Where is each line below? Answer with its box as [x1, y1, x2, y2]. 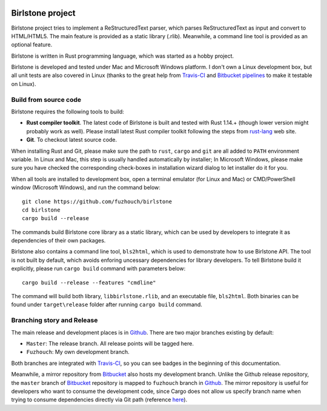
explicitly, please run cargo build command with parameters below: [11, 265, 186, 272]
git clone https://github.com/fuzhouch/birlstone [22, 198, 173, 205]
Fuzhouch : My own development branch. [26, 349, 130, 356]
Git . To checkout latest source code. [26, 136, 117, 144]
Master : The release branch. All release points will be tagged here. [26, 339, 194, 347]
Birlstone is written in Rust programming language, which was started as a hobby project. [11, 52, 234, 59]
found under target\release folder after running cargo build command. [11, 301, 203, 309]
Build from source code [11, 95, 82, 104]
